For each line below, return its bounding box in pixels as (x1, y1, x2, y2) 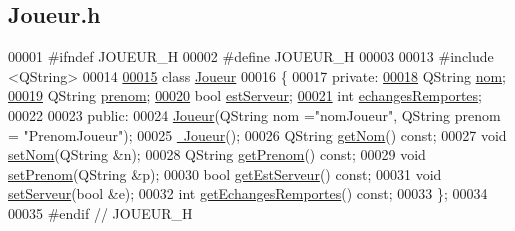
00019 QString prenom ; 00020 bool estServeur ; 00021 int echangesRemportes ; (8, 85, 483, 106)
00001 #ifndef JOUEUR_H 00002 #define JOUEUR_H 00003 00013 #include (8, 46, 494, 67)
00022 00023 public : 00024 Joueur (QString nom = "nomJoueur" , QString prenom (8, 104, 501, 125)
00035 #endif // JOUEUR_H (8, 202, 193, 223)
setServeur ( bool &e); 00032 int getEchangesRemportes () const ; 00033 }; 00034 (8, 183, 488, 204)
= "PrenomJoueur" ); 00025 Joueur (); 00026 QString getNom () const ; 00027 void (8, 124, 507, 145)
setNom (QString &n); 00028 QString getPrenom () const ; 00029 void (8, 144, 426, 165)
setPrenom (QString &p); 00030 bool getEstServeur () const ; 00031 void (8, 163, 442, 184)
